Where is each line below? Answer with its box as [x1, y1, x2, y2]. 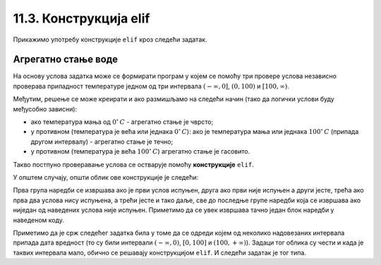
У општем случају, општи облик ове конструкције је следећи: [13, 173, 199, 181]
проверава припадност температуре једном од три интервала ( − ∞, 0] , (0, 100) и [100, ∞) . [13, 82, 289, 90]
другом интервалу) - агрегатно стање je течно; [30, 137, 174, 146]
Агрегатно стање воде [13, 54, 119, 66]
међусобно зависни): [13, 104, 78, 113]
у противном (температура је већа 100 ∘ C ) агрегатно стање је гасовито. [30, 147, 250, 156]
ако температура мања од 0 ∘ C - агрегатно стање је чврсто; [30, 117, 214, 126]
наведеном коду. [13, 216, 65, 224]
